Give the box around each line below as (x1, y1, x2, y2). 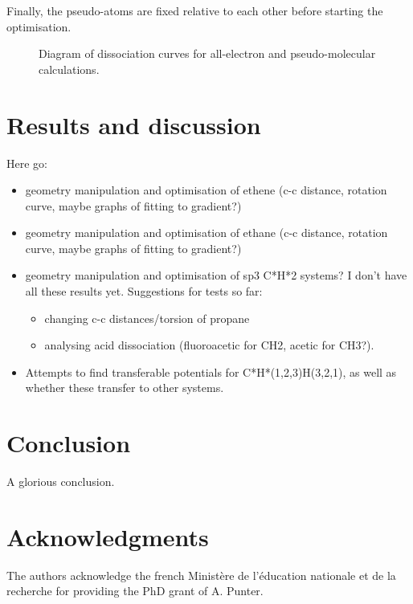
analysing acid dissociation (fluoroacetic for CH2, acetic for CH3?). (44, 337, 374, 353)
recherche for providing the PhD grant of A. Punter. (6, 582, 264, 599)
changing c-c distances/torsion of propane (44, 309, 250, 326)
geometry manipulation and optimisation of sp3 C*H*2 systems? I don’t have (25, 267, 407, 284)
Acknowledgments (6, 520, 209, 553)
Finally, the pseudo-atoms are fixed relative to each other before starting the (6, 2, 383, 18)
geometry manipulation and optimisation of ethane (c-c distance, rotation (25, 224, 388, 241)
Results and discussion (6, 108, 261, 141)
